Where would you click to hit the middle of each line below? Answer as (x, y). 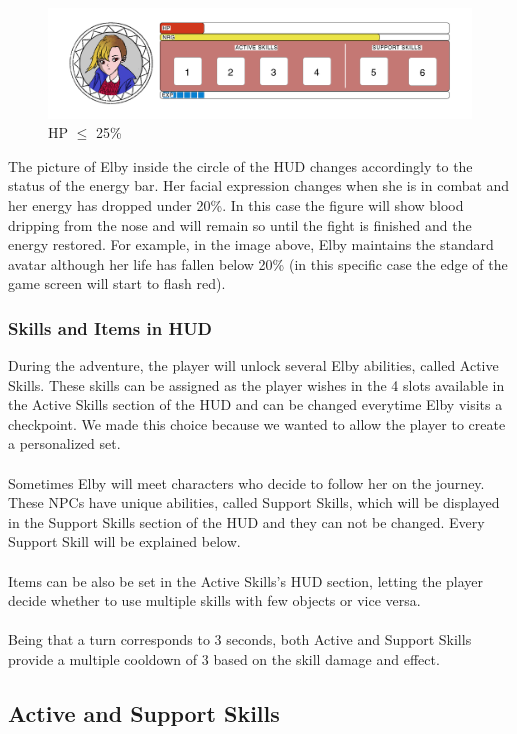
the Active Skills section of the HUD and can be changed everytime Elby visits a (255, 404)
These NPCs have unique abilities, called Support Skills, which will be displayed (254, 502)
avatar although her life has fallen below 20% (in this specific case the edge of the (258, 263)
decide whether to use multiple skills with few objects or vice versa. (214, 600)
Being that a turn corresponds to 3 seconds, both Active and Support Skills (240, 639)
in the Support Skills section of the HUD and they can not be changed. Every (246, 521)
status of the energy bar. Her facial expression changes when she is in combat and (259, 185)
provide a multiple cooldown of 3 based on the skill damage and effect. (224, 659)
